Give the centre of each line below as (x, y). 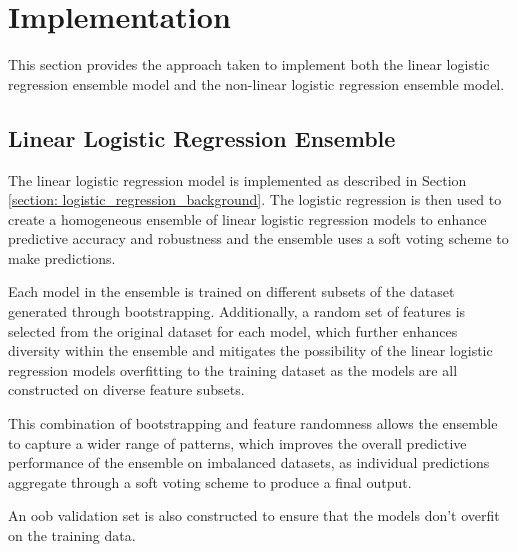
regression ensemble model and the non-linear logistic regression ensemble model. (256, 83)
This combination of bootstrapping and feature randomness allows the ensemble (253, 423)
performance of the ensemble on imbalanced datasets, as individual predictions (249, 462)
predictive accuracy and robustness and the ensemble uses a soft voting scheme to (258, 238)
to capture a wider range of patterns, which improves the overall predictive (237, 442)
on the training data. (72, 535)
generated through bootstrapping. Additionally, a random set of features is (237, 311)
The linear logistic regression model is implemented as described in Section (237, 179)
